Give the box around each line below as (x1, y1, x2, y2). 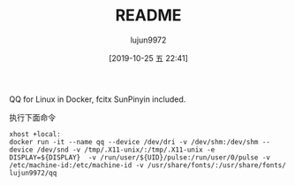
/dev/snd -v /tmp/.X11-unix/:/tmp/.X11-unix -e (36, 145, 216, 154)
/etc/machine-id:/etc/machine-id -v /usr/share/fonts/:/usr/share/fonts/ (9, 160, 287, 169)
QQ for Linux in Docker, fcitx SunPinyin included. (9, 94, 186, 105)
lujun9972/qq (9, 168, 57, 177)
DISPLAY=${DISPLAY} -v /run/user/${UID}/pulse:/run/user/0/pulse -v (9, 152, 271, 162)
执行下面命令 (9, 112, 56, 122)
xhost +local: (9, 129, 62, 138)
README (115, 5, 182, 26)
